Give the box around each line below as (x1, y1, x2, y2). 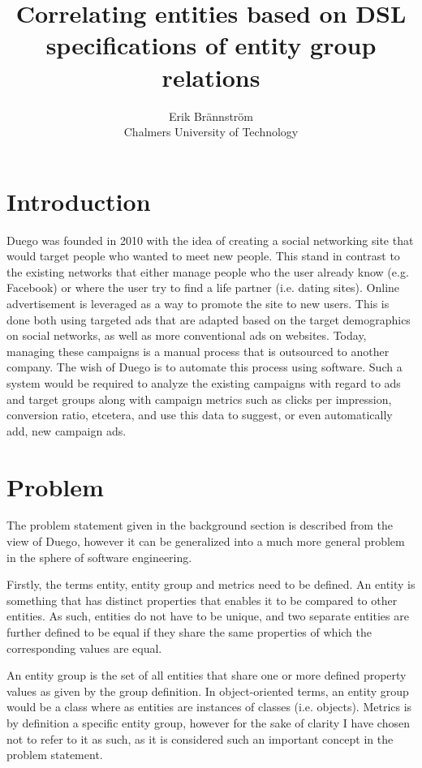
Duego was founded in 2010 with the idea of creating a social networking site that (6, 231, 414, 248)
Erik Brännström (168, 107, 254, 124)
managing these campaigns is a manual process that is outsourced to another (6, 342, 390, 359)
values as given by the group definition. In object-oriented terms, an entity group (6, 682, 409, 699)
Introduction (6, 184, 151, 217)
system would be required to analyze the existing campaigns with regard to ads (6, 374, 401, 391)
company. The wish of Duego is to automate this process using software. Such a (6, 358, 403, 375)
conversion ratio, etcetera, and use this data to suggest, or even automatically (6, 406, 393, 423)
